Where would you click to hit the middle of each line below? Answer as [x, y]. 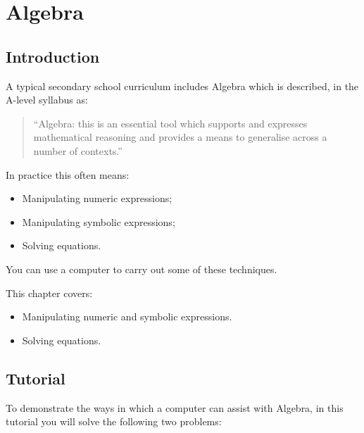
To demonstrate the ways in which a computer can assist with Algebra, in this [175, 407]
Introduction [53, 56]
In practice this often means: [68, 174]
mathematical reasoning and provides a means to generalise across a [180, 137]
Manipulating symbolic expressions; [99, 221]
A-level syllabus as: [47, 100]
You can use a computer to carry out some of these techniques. [142, 269]
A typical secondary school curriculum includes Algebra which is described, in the [182, 86]
